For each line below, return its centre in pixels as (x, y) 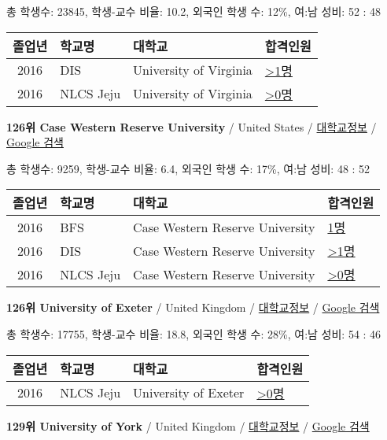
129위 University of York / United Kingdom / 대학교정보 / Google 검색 (188, 425)
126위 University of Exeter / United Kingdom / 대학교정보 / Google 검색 (193, 307)
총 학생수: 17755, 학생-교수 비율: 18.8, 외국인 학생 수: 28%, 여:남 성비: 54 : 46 (194, 333)
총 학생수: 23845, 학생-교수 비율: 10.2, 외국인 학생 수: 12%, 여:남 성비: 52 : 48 (194, 11)
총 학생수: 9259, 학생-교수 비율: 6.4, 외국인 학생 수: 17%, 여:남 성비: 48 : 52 (188, 168)
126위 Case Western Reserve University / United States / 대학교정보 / (192, 126)
